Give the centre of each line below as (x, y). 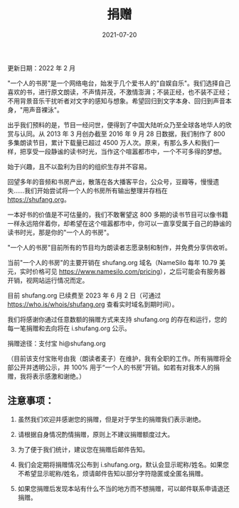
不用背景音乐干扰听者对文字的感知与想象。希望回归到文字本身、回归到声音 (116, 101)
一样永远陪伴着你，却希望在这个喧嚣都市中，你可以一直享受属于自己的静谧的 (119, 223)
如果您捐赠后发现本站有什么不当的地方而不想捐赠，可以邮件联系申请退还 (123, 488)
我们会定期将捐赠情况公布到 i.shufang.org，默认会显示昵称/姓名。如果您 (123, 464)
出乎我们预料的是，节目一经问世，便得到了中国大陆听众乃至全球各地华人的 (116, 124)
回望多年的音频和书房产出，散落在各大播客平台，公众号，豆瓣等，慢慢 (110, 181)
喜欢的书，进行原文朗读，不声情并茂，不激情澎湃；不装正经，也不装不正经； (119, 92)
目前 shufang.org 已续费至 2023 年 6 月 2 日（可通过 (84, 295)
